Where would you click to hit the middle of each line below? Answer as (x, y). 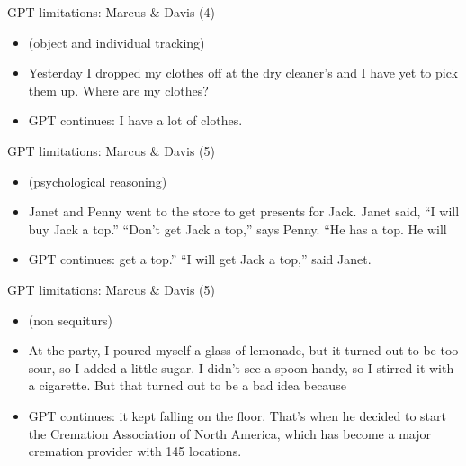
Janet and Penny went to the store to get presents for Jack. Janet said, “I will (244, 211)
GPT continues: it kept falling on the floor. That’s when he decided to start (237, 415)
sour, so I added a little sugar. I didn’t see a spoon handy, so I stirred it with (241, 367)
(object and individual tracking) (116, 42)
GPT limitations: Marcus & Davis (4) (111, 12)
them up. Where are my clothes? (118, 90)
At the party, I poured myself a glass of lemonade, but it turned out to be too (243, 350)
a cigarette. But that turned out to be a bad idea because (187, 385)
